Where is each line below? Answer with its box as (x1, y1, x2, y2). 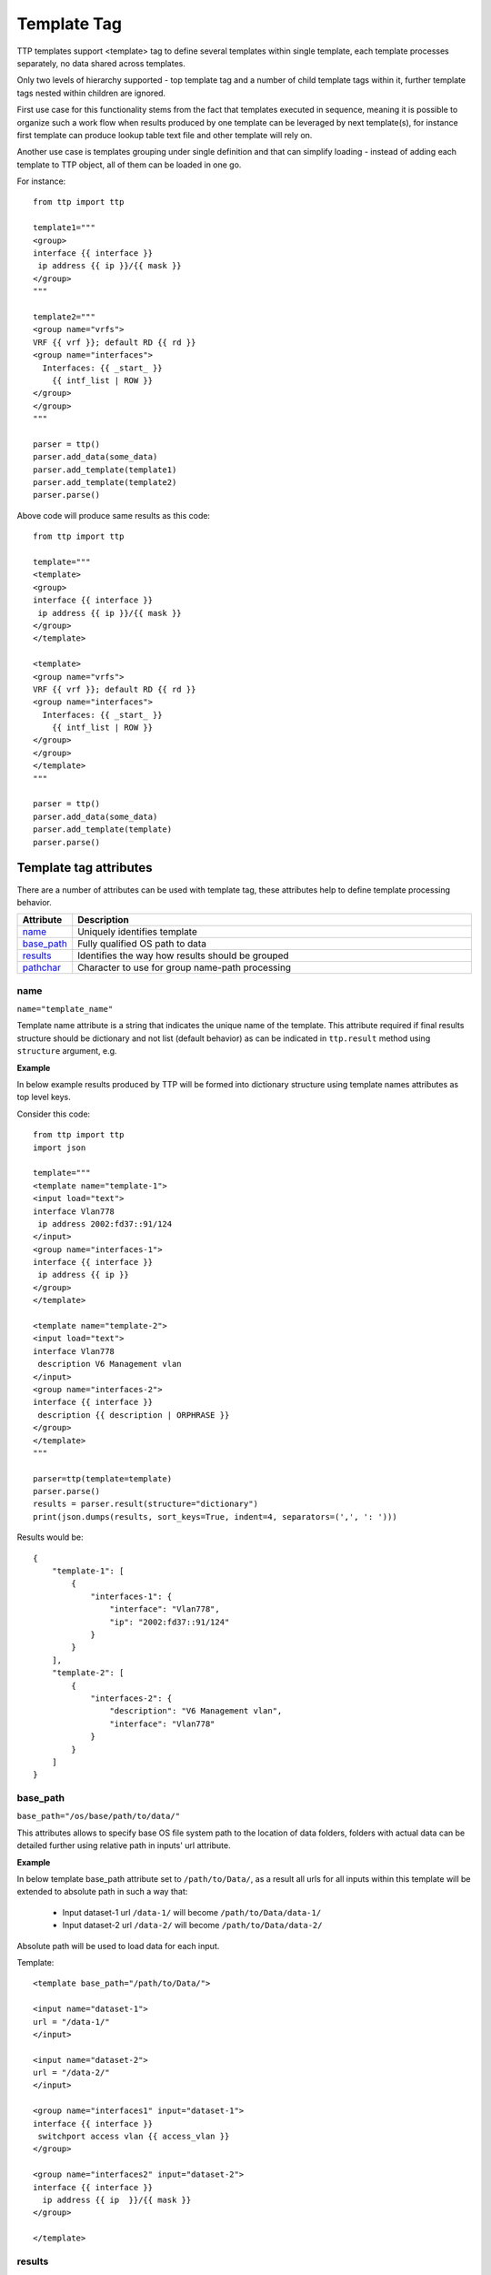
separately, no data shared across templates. (16, 57, 185, 68)
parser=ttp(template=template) (33, 1473, 173, 1483)
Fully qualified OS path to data (77, 937, 206, 950)
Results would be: (16, 1532, 84, 1542)
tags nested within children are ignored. (16, 87, 166, 98)
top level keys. (16, 1092, 72, 1103)
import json (33, 1142, 86, 1153)
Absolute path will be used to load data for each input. (16, 1940, 220, 1951)
